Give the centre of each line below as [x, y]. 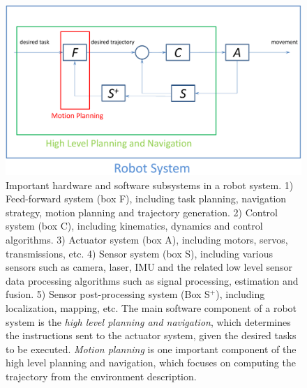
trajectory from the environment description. [101, 376]
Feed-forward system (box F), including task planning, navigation [146, 199]
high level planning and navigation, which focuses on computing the [151, 363]
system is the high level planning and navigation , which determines [148, 321]
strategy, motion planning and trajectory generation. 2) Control [142, 212]
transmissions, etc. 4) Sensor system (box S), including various [140, 253]
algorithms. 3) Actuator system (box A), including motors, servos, [147, 240]
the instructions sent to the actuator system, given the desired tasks [151, 335]
